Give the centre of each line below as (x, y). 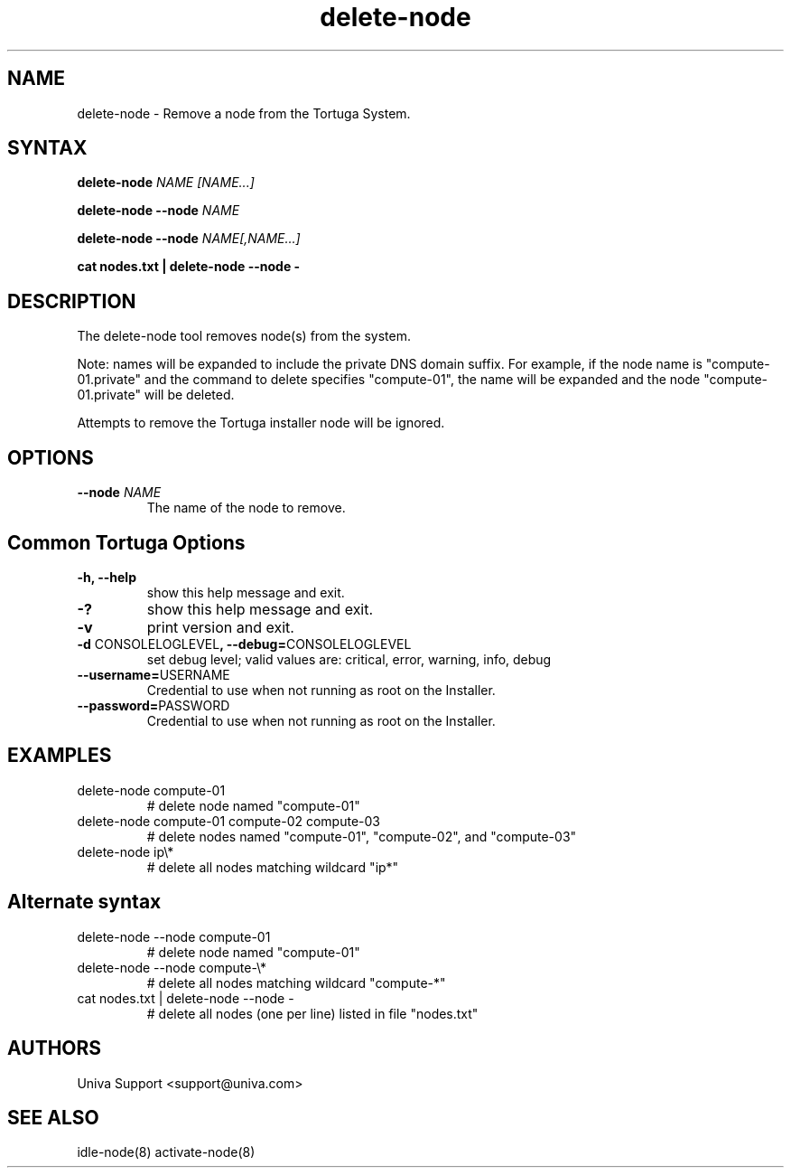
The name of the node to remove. (246, 508)
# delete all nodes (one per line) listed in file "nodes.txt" (312, 1013)
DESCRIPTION (72, 301)
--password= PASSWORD (154, 705)
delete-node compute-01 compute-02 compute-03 (228, 821)
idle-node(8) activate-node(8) (166, 1152)
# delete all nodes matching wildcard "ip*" (273, 867)
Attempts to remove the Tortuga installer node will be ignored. (261, 423)
